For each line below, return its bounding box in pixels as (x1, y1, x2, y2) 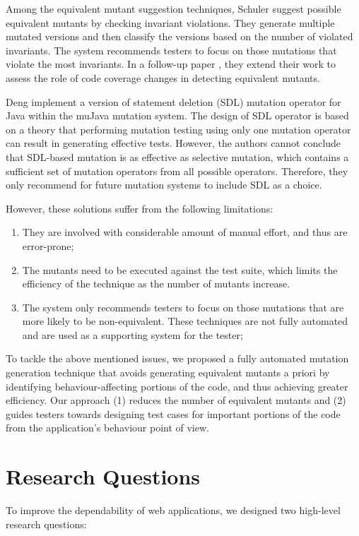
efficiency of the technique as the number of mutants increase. (22, 276, 290, 291)
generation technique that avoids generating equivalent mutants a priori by (6, 365, 330, 380)
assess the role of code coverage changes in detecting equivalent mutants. (6, 70, 320, 85)
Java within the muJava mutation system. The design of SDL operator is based (6, 108, 349, 123)
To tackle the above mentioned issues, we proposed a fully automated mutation (6, 351, 349, 366)
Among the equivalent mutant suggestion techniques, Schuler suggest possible (6, 1, 341, 16)
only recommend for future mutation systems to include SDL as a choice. (6, 177, 322, 192)
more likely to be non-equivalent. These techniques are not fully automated (22, 314, 348, 328)
